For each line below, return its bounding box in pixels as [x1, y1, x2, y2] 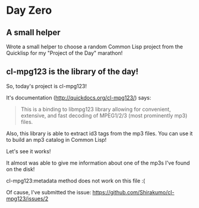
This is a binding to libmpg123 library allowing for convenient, [20, 105, 171, 113]
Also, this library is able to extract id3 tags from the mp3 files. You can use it [6, 129, 193, 137]
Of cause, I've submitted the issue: [6, 188, 91, 195]
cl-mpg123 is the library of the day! [6, 67, 138, 77]
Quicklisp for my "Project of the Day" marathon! [6, 49, 123, 57]
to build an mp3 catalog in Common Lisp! [6, 136, 107, 143]
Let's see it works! [6, 147, 51, 155]
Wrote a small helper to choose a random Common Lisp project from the [6, 43, 183, 50]
